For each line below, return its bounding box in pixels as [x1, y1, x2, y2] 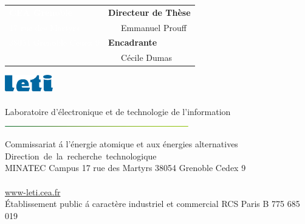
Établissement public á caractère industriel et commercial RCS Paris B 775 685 [5, 197, 300, 210]
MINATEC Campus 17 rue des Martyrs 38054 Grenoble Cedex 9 [5, 161, 246, 174]
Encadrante [108, 36, 157, 49]
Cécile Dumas [121, 51, 172, 64]
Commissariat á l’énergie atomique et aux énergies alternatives [5, 138, 238, 150]
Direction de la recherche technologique [5, 149, 157, 162]
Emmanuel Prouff [121, 21, 187, 33]
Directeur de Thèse [108, 5, 191, 18]
